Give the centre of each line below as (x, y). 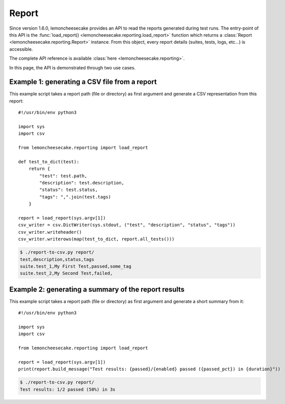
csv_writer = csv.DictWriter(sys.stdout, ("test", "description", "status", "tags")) (127, 225)
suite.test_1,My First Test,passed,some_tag (76, 266)
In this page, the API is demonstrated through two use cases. (72, 67)
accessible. (21, 49)
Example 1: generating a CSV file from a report (83, 82)
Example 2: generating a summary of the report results (97, 289)
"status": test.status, (69, 190)
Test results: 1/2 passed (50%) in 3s (68, 389)
